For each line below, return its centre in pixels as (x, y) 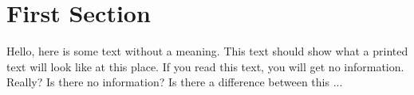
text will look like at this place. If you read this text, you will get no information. (205, 66)
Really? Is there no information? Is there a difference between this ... (175, 82)
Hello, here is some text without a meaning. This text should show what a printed (207, 51)
